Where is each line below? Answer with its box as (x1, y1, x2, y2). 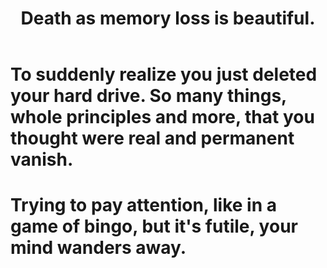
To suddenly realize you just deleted (10, 63, 318, 86)
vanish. (10, 148, 74, 171)
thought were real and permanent (10, 127, 295, 150)
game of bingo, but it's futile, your (10, 215, 298, 238)
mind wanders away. (10, 237, 187, 259)
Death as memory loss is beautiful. (20, 7, 316, 30)
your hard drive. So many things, (10, 85, 287, 107)
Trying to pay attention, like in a (10, 194, 277, 217)
